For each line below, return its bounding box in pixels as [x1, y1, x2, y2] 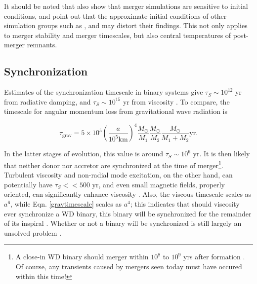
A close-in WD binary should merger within [15, 251, 149, 262]
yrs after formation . [183, 251, 245, 262]
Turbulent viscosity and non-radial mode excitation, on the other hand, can [4, 170, 233, 180]
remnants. [27, 39, 57, 50]
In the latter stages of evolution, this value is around [4, 148, 163, 159]
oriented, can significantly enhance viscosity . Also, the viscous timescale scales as [4, 189, 252, 199]
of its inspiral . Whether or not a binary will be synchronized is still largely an [4, 218, 242, 228]
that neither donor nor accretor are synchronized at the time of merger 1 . [4, 159, 223, 170]
